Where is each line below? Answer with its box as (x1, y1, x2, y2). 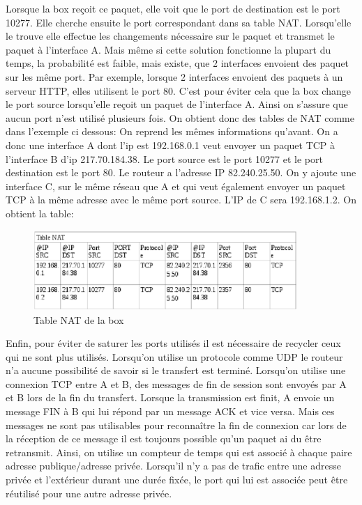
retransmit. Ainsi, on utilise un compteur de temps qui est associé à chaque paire (6, 444, 352, 459)
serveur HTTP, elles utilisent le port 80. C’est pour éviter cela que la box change (6, 83, 351, 98)
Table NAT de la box (33, 312, 124, 327)
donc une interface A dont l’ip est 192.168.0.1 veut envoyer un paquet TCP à (6, 137, 335, 152)
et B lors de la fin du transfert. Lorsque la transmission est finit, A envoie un (6, 390, 335, 405)
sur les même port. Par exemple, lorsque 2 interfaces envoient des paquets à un (6, 69, 343, 84)
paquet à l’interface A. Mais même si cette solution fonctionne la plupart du (6, 42, 331, 56)
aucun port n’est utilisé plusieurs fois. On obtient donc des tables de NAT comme (6, 110, 354, 125)
